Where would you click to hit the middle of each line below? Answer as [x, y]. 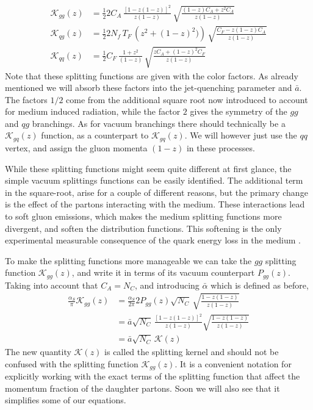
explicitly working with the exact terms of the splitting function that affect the [153, 376]
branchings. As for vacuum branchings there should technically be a [159, 123]
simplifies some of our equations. [66, 400]
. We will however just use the [241, 135]
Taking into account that [52, 285]
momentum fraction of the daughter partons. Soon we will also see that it [142, 388]
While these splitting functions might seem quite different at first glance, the [148, 168]
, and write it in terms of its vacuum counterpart [163, 272]
